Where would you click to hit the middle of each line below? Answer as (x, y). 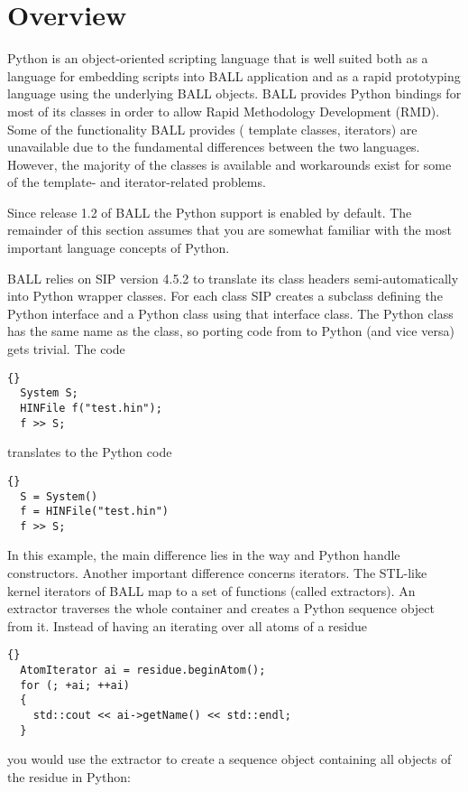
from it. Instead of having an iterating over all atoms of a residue (187, 625)
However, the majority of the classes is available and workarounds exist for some (229, 164)
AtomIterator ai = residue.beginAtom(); (143, 671)
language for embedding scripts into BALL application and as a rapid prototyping (234, 75)
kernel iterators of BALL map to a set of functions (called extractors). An (211, 590)
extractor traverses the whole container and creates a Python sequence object (221, 608)
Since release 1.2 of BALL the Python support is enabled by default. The (210, 212)
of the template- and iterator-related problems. (137, 182)
